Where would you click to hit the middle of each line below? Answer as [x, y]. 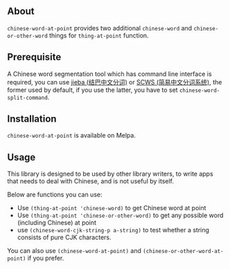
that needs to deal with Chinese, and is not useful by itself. [91, 181]
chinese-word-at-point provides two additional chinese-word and [100, 28]
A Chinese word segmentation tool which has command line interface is [110, 74]
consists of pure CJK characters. [64, 237]
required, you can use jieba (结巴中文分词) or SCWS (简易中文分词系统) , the [115, 82]
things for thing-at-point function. [99, 35]
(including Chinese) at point [57, 223]
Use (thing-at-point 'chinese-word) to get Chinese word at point [112, 208]
